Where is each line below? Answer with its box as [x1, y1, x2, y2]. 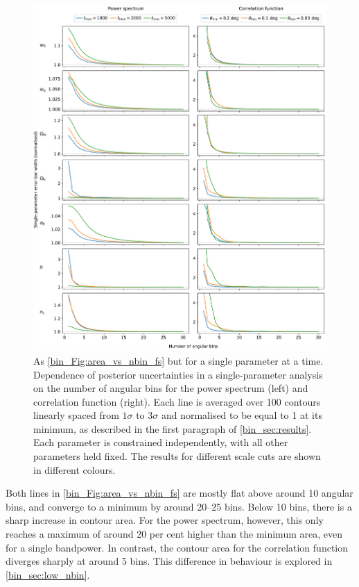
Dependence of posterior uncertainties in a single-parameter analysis [33, 367, 323, 381]
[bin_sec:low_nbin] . [6, 567, 90, 581]
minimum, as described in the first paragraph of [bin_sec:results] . [33, 421, 312, 436]
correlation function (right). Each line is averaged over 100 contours [33, 394, 321, 408]
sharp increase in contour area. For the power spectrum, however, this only [6, 513, 324, 527]
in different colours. [33, 462, 116, 477]
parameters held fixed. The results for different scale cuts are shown [33, 449, 321, 463]
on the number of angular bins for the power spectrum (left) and [33, 381, 308, 395]
